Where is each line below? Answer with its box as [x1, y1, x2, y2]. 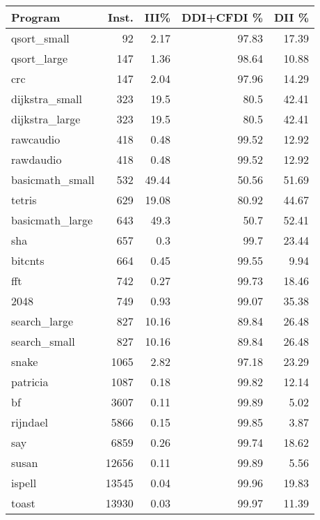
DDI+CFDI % [182, 9, 263, 25]
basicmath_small [11, 171, 95, 188]
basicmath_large [11, 212, 93, 228]
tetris [11, 192, 37, 208]
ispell [11, 475, 37, 491]
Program [11, 9, 61, 25]
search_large [11, 313, 74, 329]
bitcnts [11, 252, 45, 268]
